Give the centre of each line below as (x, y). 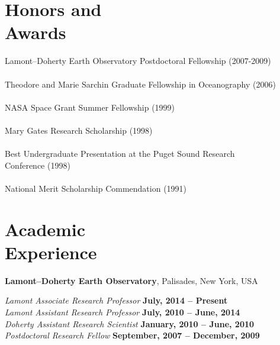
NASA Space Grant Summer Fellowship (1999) (90, 107)
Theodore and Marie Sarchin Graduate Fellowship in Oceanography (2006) (140, 84)
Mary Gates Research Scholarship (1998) (79, 130)
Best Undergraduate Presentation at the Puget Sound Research (120, 154)
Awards (36, 32)
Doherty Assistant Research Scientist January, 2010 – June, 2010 (130, 323)
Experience (51, 252)
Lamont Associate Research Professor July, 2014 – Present (116, 300)
